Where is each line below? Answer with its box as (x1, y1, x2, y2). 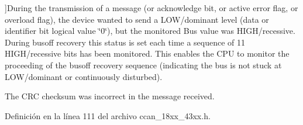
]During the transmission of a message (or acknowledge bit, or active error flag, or (5, 2, 298, 13)
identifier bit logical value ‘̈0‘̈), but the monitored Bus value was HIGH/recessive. (5, 25, 295, 37)
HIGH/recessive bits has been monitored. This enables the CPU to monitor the (5, 47, 290, 60)
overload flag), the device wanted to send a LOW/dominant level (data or (5, 13, 269, 25)
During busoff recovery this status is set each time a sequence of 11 (5, 36, 246, 48)
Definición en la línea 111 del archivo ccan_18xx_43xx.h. (5, 109, 211, 121)
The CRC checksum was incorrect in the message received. (5, 90, 215, 102)
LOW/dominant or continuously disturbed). (5, 70, 163, 82)
